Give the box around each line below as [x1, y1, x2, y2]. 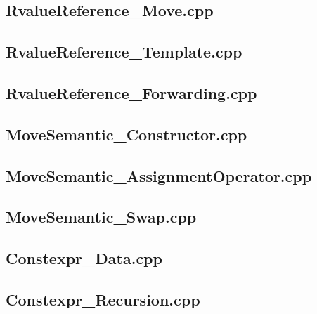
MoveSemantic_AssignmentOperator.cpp [6, 164, 312, 186]
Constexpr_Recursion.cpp [6, 288, 200, 310]
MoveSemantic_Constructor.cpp [6, 123, 247, 145]
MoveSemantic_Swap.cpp [6, 206, 197, 228]
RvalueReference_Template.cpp [6, 41, 242, 63]
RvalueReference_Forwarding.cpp [6, 81, 257, 103]
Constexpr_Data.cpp [6, 247, 162, 269]
